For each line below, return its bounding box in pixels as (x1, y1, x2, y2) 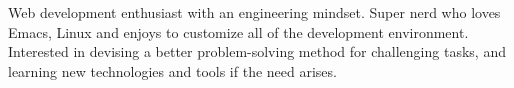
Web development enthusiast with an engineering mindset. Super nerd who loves (8, 2, 501, 22)
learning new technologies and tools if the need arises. (8, 60, 337, 81)
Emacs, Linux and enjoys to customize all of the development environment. (8, 21, 469, 42)
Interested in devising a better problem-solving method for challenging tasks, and (8, 41, 506, 62)
